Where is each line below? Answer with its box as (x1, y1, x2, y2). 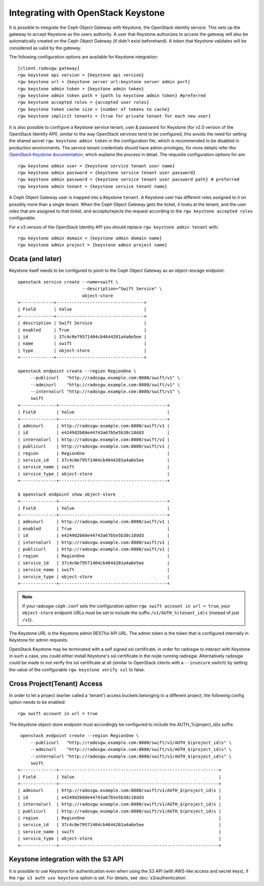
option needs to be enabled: (9, 699, 66, 705)
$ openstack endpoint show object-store (18, 491, 116, 497)
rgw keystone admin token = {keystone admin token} (18, 86, 144, 92)
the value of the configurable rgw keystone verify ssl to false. (9, 667, 145, 672)
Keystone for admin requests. (9, 637, 68, 643)
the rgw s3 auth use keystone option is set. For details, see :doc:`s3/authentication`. (9, 875, 188, 881)
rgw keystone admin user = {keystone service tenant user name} (18, 163, 176, 168)
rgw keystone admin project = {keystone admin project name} (18, 242, 167, 248)
